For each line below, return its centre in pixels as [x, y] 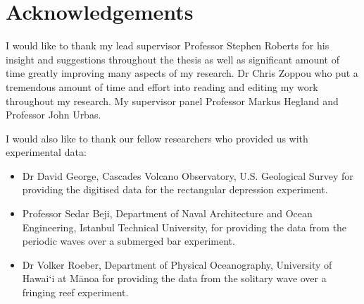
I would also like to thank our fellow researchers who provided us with [157, 138]
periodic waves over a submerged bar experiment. [128, 241]
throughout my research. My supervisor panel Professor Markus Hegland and [172, 101]
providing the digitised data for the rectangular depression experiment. [175, 189]
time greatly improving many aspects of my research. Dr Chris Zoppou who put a [182, 73]
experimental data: [46, 152]
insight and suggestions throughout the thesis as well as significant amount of [173, 59]
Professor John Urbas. [54, 115]
